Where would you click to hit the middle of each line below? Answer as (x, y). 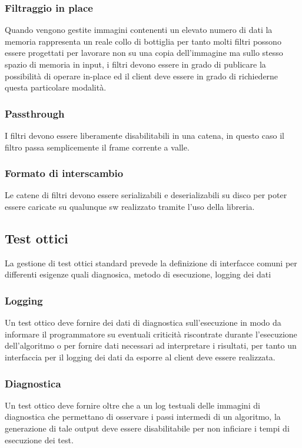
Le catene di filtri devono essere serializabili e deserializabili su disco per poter (146, 195)
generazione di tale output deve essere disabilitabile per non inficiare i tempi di (147, 428)
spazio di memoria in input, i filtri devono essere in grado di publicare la (135, 64)
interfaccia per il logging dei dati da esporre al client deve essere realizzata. (140, 357)
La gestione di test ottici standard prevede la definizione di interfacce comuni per (151, 263)
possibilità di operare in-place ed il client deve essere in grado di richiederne (142, 76)
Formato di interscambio (64, 173)
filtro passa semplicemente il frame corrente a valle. (97, 147)
